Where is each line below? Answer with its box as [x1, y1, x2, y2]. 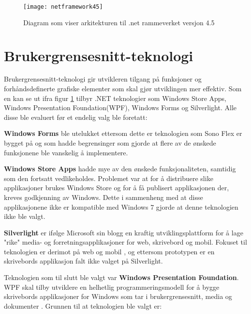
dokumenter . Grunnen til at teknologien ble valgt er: [4, 300, 162, 311]
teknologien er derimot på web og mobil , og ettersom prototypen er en [4, 246, 215, 256]
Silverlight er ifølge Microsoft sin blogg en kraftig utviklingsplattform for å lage [4, 227, 243, 237]
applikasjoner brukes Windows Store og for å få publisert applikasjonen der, [4, 182, 229, 193]
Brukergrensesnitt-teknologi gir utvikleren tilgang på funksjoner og [4, 74, 202, 84]
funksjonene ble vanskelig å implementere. [4, 147, 128, 157]
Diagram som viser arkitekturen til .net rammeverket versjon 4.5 [23, 17, 215, 27]
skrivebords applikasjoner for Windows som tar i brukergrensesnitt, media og [4, 291, 232, 301]
